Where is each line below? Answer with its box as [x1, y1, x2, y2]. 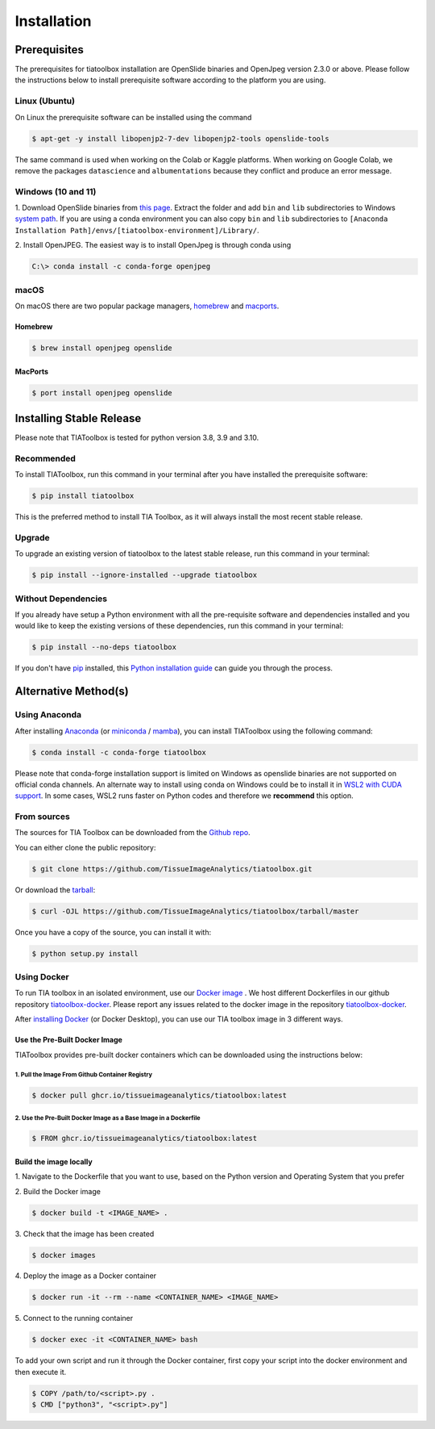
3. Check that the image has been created [14, 1229, 155, 1239]
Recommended [14, 453, 77, 464]
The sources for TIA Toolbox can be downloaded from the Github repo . [14, 828, 251, 838]
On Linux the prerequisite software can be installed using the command [14, 112, 252, 122]
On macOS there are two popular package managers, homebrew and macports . [14, 301, 280, 311]
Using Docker [14, 971, 69, 983]
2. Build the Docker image [14, 1186, 101, 1196]
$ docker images [31, 1251, 97, 1260]
